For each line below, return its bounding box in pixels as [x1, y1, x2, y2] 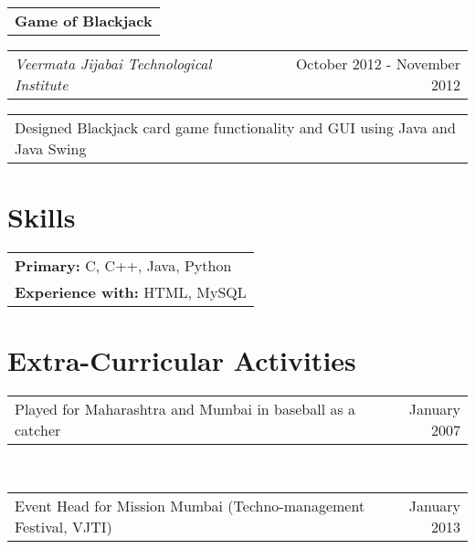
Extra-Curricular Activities [7, 342, 356, 379]
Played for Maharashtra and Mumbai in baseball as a [15, 398, 356, 420]
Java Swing [15, 138, 87, 159]
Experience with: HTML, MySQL [15, 281, 247, 303]
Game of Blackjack [15, 10, 153, 31]
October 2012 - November [295, 53, 460, 74]
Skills [7, 198, 76, 236]
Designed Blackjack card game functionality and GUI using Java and [15, 117, 456, 138]
